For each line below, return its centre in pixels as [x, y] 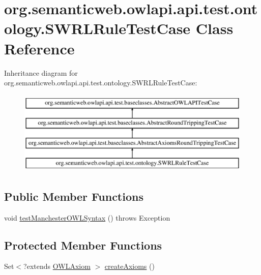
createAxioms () [129, 266]
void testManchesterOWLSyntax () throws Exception [87, 217]
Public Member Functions [74, 196]
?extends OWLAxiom [57, 266]
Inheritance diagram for [41, 72]
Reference [39, 48]
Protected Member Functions [83, 245]
